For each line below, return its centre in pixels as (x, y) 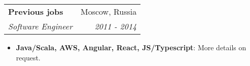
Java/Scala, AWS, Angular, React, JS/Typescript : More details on (131, 47)
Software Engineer (40, 26)
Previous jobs (36, 11)
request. (28, 57)
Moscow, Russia (109, 11)
